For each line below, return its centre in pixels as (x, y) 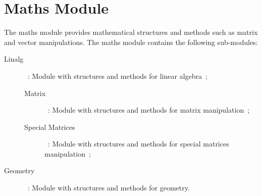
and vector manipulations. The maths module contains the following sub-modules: (131, 42)
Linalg (14, 59)
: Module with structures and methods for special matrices (138, 144)
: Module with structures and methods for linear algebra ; (117, 76)
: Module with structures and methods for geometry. (109, 188)
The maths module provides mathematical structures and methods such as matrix (131, 32)
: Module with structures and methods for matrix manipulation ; (149, 110)
